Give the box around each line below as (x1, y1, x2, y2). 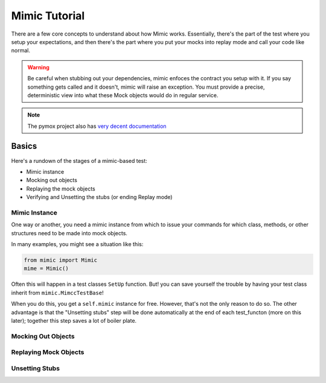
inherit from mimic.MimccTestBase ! (11, 289, 104, 296)
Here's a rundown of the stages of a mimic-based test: (11, 157, 147, 164)
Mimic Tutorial (11, 9, 85, 22)
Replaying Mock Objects (11, 348, 85, 356)
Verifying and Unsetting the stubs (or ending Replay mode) (26, 194, 173, 201)
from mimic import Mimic (24, 257, 98, 264)
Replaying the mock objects (26, 185, 96, 192)
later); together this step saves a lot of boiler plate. (11, 317, 137, 324)
